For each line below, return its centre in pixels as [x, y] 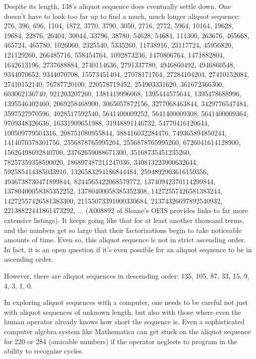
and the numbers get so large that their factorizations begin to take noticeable [123, 230]
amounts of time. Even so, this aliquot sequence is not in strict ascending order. [125, 240]
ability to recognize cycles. [44, 351]
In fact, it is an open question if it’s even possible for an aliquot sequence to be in [128, 249]
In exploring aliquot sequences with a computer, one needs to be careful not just [126, 302]
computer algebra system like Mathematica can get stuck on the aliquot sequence [128, 331]
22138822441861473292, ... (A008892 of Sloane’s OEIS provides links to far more [126, 210]
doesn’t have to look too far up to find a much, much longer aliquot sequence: [122, 16]
